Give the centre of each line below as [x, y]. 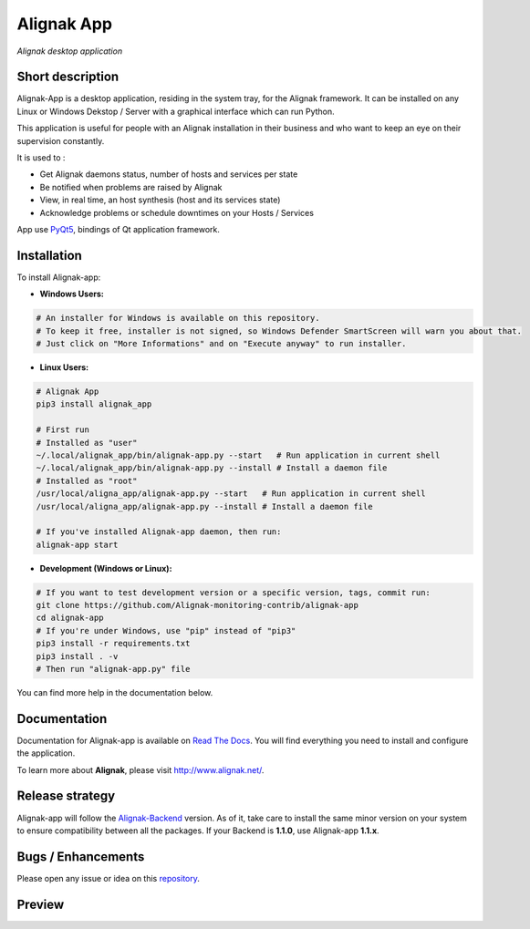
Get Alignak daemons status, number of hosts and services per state [169, 174]
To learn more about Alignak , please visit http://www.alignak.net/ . [140, 769]
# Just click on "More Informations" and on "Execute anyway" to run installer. [221, 344]
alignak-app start [77, 544]
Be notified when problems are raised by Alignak [131, 187]
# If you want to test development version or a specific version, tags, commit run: [233, 592]
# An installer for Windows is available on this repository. [178, 318]
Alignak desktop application [70, 51]
